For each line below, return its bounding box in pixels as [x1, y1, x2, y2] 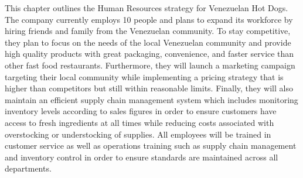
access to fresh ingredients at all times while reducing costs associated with [5, 116, 274, 128]
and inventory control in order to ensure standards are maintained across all [5, 150, 278, 163]
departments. [5, 162, 52, 174]
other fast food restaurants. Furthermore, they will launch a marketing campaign [5, 59, 295, 71]
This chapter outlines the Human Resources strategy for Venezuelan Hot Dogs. [5, 2, 288, 13]
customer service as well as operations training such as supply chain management [5, 139, 297, 152]
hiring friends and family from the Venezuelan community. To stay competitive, [5, 25, 291, 37]
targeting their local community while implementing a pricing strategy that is [5, 70, 284, 83]
